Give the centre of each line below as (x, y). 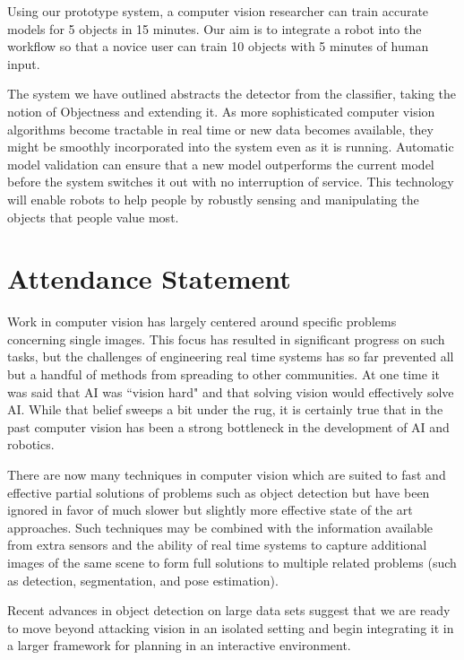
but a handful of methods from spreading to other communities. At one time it (223, 374)
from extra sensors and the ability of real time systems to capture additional (217, 545)
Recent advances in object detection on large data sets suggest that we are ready (229, 610)
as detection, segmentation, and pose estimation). (143, 580)
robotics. (31, 444)
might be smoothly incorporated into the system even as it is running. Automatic (231, 147)
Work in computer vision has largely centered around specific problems (202, 321)
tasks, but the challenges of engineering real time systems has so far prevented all (231, 356)
